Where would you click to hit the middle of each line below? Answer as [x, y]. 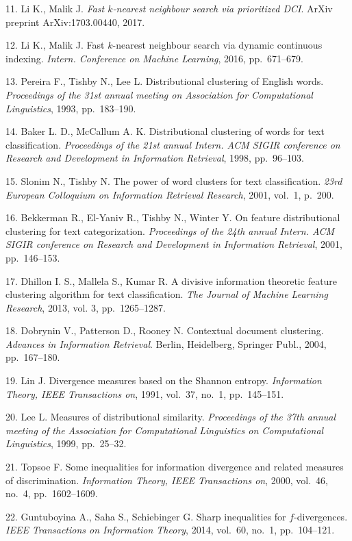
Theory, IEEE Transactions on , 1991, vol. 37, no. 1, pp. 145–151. [145, 393]
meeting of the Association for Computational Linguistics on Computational [165, 430]
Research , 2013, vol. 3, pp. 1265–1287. [86, 307]
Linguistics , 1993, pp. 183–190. [71, 108]
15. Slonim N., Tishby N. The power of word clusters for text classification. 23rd [174, 180]
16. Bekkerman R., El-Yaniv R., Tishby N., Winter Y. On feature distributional [173, 217]
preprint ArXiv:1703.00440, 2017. [75, 22]
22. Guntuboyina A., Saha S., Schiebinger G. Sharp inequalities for [146, 516]
